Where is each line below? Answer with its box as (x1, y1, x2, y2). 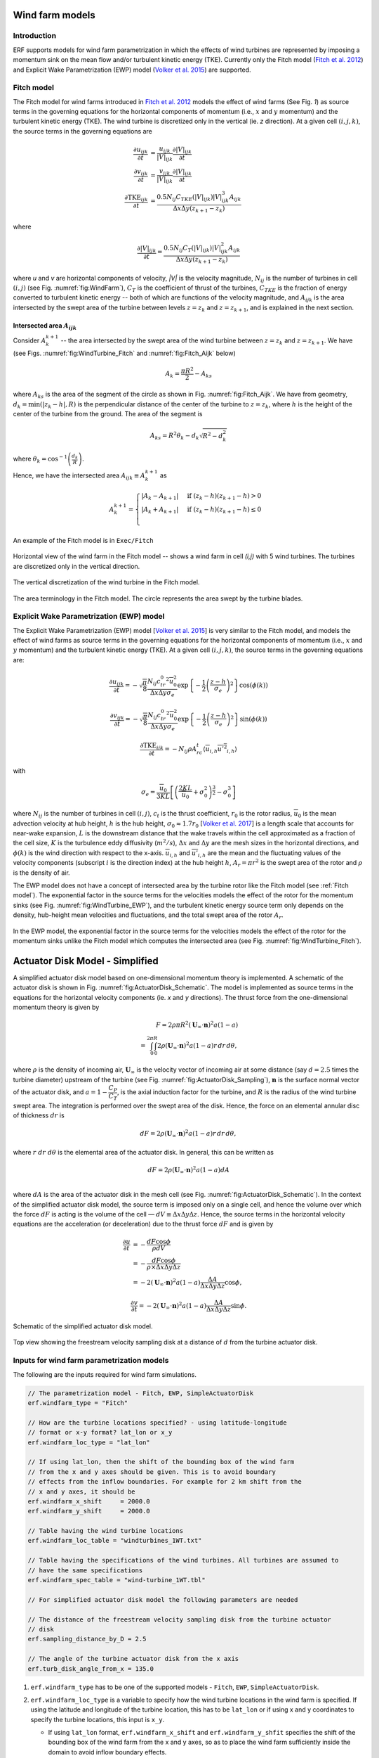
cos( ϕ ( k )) (239, 681, 268, 689)
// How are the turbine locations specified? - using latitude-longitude (27, 1418, 287, 1427)
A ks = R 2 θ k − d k (149, 430, 199, 442)
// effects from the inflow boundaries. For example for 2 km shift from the (27, 1477, 302, 1486)
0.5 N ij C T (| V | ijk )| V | (164, 244, 221, 253)
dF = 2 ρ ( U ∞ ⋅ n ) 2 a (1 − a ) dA (147, 1164, 230, 1176)
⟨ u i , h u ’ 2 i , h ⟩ (202, 744, 238, 755)
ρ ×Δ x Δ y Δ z (146, 1263, 181, 1271)
